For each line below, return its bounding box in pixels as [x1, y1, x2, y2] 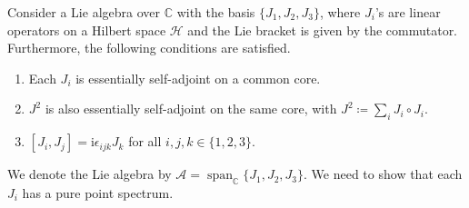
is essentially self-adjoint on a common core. [75, 68, 321, 87]
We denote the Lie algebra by [7, 164, 172, 183]
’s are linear [374, 3, 441, 21]
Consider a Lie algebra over [7, 3, 160, 21]
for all [128, 132, 162, 151]
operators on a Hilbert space [7, 20, 166, 39]
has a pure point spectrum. [22, 183, 174, 202]
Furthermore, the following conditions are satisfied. [7, 38, 291, 57]
